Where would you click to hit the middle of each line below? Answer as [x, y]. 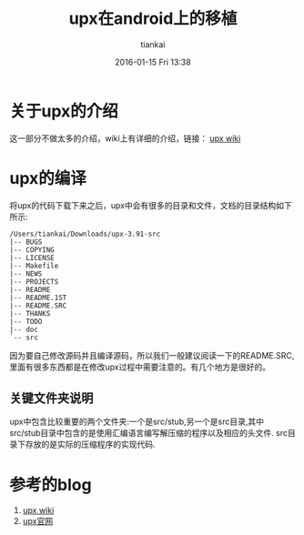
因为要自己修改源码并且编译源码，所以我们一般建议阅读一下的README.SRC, [152, 355]
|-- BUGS [26, 242]
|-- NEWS [26, 274]
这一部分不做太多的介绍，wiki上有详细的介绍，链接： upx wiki [125, 138]
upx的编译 [48, 178]
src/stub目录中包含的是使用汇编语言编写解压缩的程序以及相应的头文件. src [149, 433]
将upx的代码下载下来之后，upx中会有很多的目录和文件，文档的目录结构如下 [151, 205]
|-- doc [24, 329]
